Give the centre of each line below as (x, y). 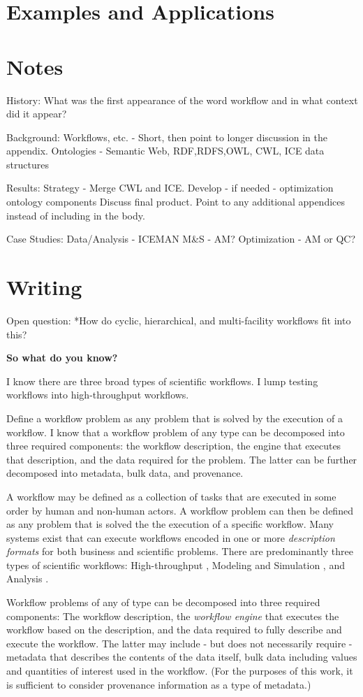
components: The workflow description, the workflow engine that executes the (173, 616)
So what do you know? (62, 358)
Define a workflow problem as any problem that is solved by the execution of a (175, 418)
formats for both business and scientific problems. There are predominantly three (180, 551)
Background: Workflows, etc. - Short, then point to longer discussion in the (167, 137)
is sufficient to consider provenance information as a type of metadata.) (159, 684)
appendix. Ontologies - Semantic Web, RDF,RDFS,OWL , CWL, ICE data (165, 151)
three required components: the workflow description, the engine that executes (174, 446)
